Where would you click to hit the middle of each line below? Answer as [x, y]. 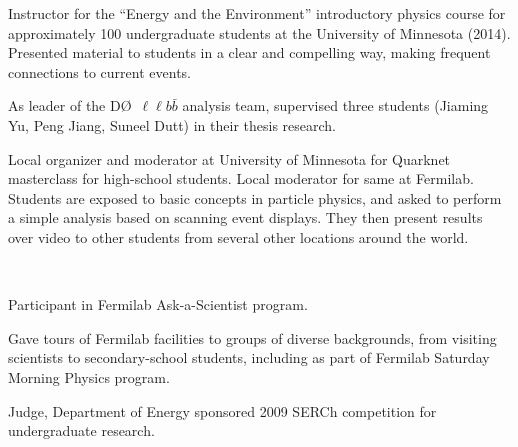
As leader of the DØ [70, 105]
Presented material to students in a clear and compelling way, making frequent [249, 52]
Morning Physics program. [89, 376]
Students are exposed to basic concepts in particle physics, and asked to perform [255, 197]
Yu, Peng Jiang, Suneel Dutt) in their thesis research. [172, 124]
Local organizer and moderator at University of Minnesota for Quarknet [229, 158]
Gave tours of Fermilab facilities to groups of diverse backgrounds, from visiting [252, 337]
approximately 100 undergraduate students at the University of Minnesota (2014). [259, 32]
